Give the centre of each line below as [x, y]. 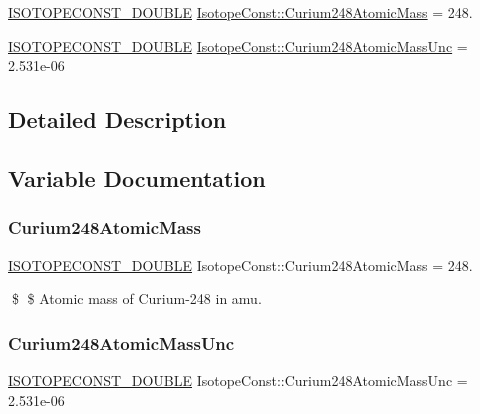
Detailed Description [117, 119]
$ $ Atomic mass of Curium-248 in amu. [136, 298]
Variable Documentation [137, 177]
